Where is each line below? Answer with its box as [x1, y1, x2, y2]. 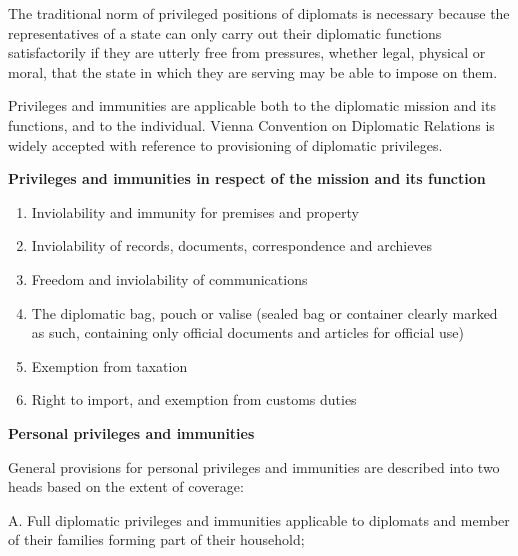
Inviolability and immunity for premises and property [31, 201, 359, 222]
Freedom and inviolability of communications [31, 268, 308, 289]
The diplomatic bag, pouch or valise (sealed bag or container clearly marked [31, 302, 498, 323]
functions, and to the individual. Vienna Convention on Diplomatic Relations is [8, 114, 495, 135]
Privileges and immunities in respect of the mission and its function [8, 168, 486, 189]
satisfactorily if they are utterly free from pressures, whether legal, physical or [8, 42, 486, 63]
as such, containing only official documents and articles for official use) [31, 322, 464, 343]
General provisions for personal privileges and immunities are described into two [8, 456, 500, 477]
